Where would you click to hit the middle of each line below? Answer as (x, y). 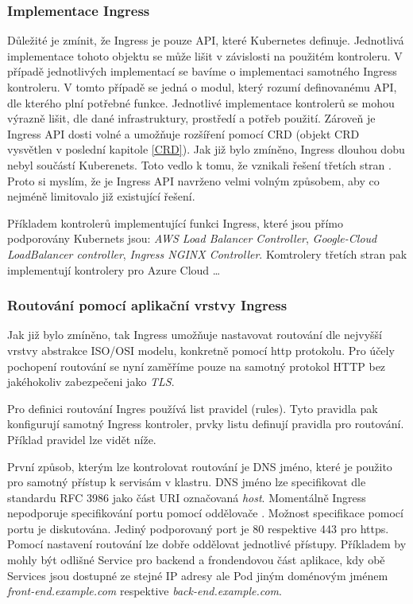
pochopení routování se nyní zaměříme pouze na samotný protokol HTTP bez (197, 366)
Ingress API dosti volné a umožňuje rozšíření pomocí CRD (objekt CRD (183, 133)
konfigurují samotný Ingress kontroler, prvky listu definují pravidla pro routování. (206, 424)
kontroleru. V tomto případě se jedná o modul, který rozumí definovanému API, (202, 87)
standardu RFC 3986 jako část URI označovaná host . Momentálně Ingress (187, 497)
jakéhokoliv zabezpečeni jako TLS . (91, 382)
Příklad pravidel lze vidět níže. (82, 439)
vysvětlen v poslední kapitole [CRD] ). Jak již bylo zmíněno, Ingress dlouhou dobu (206, 149)
